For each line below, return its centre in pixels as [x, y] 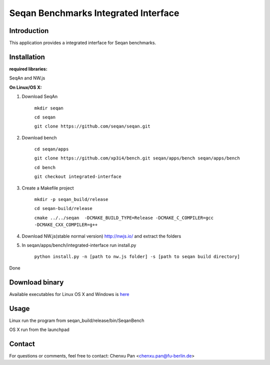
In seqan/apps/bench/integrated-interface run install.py [79, 245]
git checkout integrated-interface [78, 177]
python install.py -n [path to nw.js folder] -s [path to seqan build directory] [137, 257]
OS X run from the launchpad [39, 329]
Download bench [39, 137]
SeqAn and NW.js [27, 78]
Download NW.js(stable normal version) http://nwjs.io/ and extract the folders [101, 236]
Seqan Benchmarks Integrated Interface [94, 13]
